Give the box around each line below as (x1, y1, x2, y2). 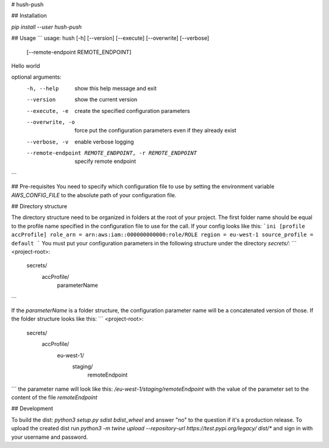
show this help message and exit (74, 84, 157, 92)
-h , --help (26, 85, 59, 92)
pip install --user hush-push (11, 23, 82, 31)
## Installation (11, 12, 47, 20)
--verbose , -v (26, 138, 69, 145)
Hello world (11, 62, 40, 70)
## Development (11, 405, 54, 412)
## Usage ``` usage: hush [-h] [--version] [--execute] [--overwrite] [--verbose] (11, 34, 210, 42)
